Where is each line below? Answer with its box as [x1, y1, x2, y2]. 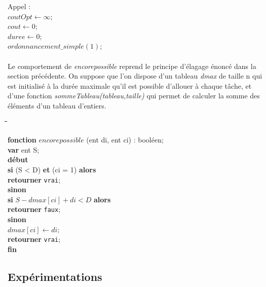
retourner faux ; [8, 204, 61, 214]
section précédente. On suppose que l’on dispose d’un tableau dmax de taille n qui [8, 70, 262, 81]
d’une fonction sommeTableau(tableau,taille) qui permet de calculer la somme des [8, 90, 260, 101]
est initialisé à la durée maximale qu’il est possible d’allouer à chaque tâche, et [8, 80, 252, 91]
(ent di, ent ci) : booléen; [86, 134, 164, 145]
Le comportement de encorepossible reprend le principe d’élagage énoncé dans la [8, 60, 256, 71]
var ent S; [8, 144, 40, 155]
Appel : [8, 1, 31, 11]
